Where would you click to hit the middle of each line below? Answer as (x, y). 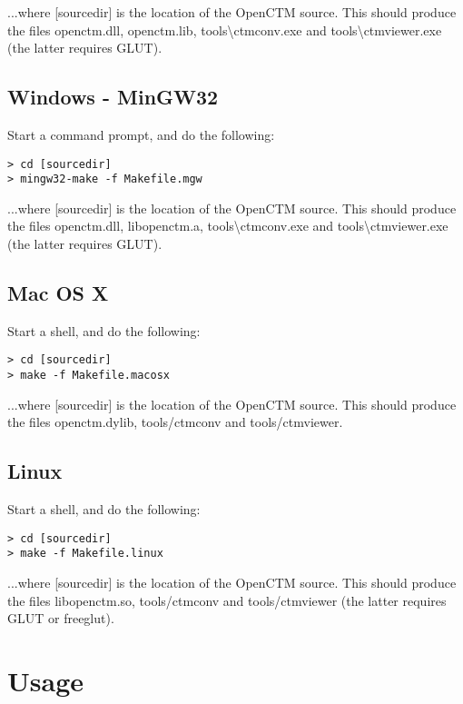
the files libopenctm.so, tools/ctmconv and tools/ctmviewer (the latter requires (227, 600)
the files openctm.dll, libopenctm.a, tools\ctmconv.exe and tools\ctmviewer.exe (228, 226)
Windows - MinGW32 (113, 97)
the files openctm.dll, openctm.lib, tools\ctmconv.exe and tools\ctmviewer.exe (225, 30)
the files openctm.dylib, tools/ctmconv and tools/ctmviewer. (175, 422)
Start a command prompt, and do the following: (141, 134)
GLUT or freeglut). (61, 618)
